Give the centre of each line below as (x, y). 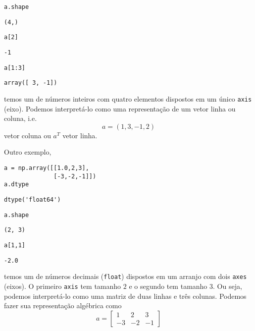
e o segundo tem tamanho (168, 286)
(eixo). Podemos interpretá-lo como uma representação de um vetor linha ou (120, 108)
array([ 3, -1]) (31, 83)
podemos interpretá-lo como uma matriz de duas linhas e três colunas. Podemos (125, 296)
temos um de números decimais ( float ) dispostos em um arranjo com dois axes (126, 276)
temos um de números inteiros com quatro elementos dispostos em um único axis (128, 98)
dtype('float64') (32, 199)
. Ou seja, (228, 286)
